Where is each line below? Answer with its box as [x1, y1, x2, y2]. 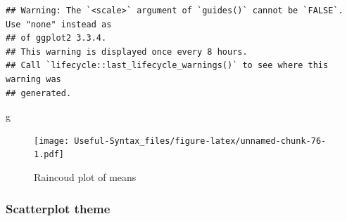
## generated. [6, 88, 72, 98]
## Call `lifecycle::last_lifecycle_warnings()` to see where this [6, 60, 329, 71]
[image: [34, 135, 70, 146]
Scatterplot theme [6, 199, 111, 217]
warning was [6, 74, 61, 84]
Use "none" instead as [6, 19, 112, 29]
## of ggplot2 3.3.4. [6, 33, 107, 43]
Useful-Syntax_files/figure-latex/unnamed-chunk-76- [74, 135, 327, 146]
